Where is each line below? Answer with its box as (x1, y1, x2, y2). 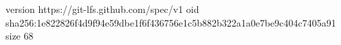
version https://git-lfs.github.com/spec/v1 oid (5, 2, 199, 16)
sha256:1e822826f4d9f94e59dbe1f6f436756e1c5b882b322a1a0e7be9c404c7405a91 (5, 15, 336, 29)
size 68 (5, 29, 34, 43)
